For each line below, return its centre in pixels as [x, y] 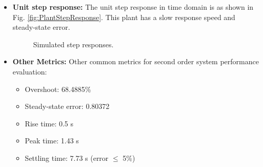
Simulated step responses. [73, 44]
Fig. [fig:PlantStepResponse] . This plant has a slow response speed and [124, 17]
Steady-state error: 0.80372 [67, 106]
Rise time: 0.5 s [49, 123]
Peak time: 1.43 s [52, 141]
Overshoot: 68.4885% [58, 89]
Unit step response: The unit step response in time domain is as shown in [133, 7]
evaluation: [30, 71]
